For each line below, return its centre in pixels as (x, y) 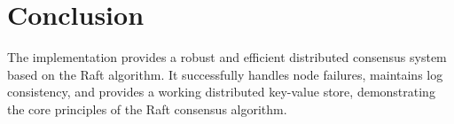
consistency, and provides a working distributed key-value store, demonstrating (221, 92)
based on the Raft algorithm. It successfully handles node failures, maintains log (225, 74)
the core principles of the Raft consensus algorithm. (147, 108)
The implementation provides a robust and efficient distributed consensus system (227, 57)
